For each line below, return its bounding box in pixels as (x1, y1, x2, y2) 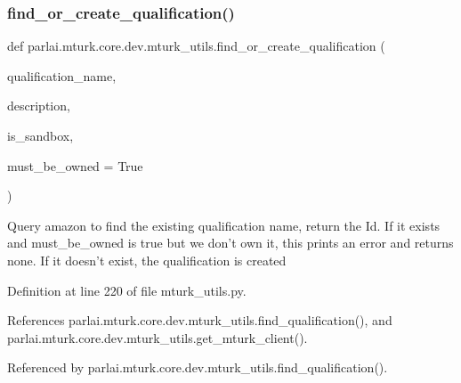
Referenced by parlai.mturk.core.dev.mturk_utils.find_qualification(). (7, 358, 388, 377)
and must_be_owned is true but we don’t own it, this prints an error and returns (7, 233, 454, 252)
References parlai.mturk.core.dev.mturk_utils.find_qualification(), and (7, 311, 392, 330)
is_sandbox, (7, 126, 74, 144)
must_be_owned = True (7, 156, 143, 175)
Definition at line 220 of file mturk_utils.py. (7, 281, 247, 299)
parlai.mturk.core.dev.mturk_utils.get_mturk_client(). (7, 328, 308, 346)
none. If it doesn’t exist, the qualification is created (7, 250, 287, 269)
